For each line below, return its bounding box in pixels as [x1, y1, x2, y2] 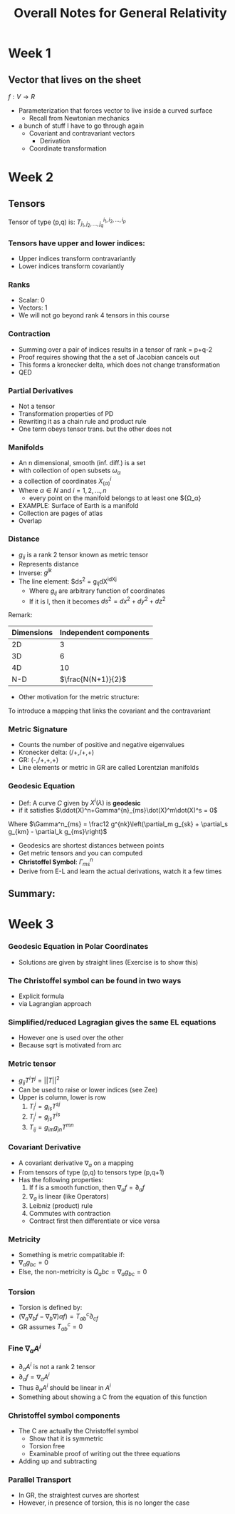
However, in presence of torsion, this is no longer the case [18, 1498, 190, 1507]
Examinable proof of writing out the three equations [28, 1449, 181, 1458]
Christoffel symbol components [8, 1411, 120, 1421]
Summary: [8, 888, 56, 900]
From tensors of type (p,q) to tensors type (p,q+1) [18, 1168, 164, 1177]
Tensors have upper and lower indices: [8, 238, 145, 248]
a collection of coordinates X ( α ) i [18, 476, 112, 487]
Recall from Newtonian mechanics [28, 114, 130, 122]
